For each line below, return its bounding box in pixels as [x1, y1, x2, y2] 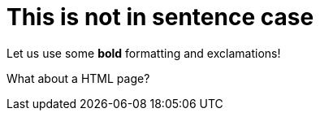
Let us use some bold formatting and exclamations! [6, 45, 281, 60]
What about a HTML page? [6, 71, 150, 85]
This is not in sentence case [6, 3, 314, 31]
